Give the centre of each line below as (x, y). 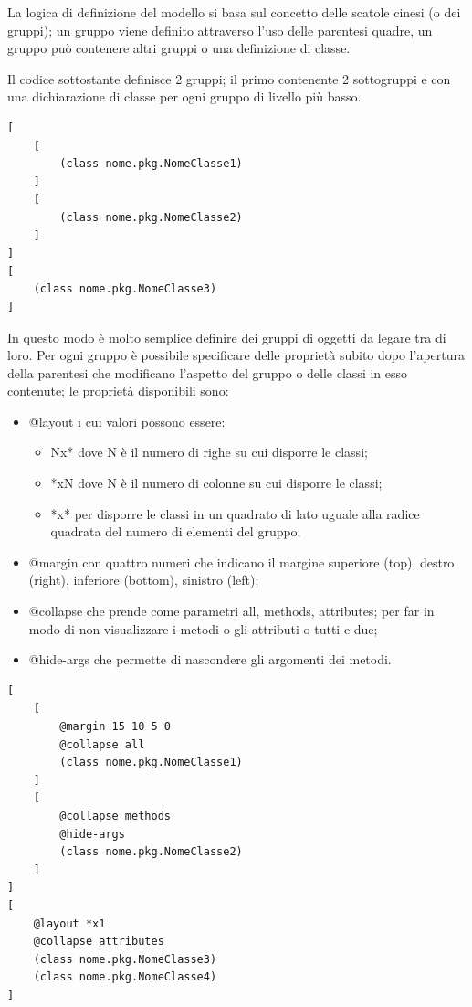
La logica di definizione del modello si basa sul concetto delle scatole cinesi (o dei (234, 12)
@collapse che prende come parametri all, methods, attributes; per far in (231, 611)
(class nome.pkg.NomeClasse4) (125, 977)
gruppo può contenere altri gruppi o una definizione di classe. (179, 48)
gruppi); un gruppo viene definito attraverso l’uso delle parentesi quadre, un (220, 30)
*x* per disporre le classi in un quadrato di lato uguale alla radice (235, 513)
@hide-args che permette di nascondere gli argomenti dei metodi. (210, 659)
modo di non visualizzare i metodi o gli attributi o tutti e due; (203, 628)
